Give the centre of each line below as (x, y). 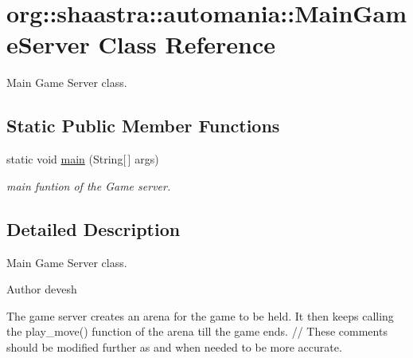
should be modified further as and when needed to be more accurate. (174, 346)
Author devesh (42, 289)
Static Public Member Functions (143, 126)
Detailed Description (94, 228)
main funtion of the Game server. (89, 185)
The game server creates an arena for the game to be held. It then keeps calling (200, 315)
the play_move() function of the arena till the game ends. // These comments (197, 331)
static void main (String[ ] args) (83, 159)
